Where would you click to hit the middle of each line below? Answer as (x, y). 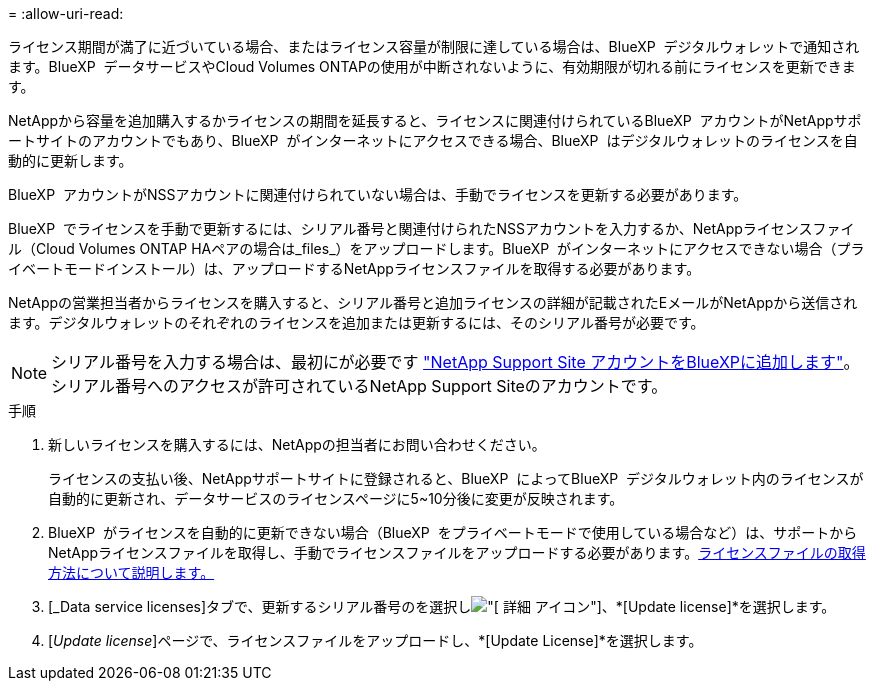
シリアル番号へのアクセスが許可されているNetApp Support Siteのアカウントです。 (359, 386)
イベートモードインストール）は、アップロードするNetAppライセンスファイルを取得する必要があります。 (354, 268)
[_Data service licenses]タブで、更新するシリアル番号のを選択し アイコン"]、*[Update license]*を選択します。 (442, 606)
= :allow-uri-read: (66, 13)
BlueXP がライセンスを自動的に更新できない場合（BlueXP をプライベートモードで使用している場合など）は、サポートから (453, 532)
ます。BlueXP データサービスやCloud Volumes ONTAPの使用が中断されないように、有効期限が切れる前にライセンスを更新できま (432, 66)
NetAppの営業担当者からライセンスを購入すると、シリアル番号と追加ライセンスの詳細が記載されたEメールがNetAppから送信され (433, 302)
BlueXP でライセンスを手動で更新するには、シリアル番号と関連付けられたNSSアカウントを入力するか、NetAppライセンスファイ (431, 228)
